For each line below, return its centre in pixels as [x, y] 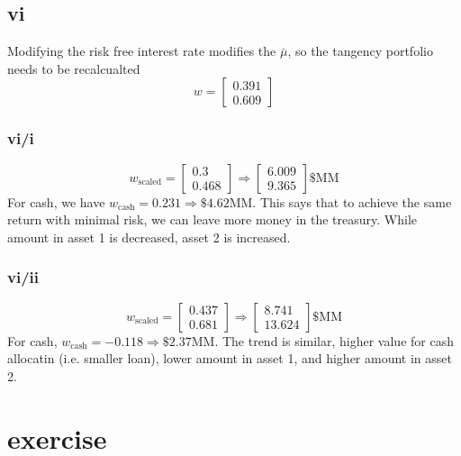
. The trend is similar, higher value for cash [334, 340]
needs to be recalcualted [74, 68]
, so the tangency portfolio [360, 51]
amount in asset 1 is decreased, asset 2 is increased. [149, 237]
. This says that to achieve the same [352, 201]
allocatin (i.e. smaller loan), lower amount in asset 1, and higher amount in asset [230, 358]
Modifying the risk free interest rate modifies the [142, 51]
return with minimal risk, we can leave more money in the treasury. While [212, 219]
